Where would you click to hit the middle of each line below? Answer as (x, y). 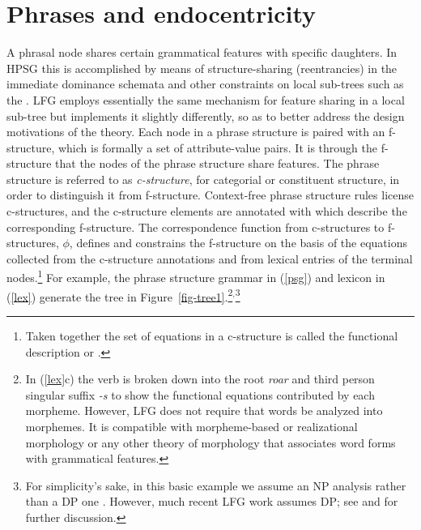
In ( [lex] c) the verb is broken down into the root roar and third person (200, 379)
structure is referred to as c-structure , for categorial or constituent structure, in (203, 179)
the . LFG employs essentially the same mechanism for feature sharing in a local (206, 99)
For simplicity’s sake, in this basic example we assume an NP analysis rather (216, 485)
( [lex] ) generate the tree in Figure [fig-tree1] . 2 (120, 295)
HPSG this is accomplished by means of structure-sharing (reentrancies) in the (202, 68)
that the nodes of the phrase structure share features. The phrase (217, 163)
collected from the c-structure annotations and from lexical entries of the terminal (210, 258)
